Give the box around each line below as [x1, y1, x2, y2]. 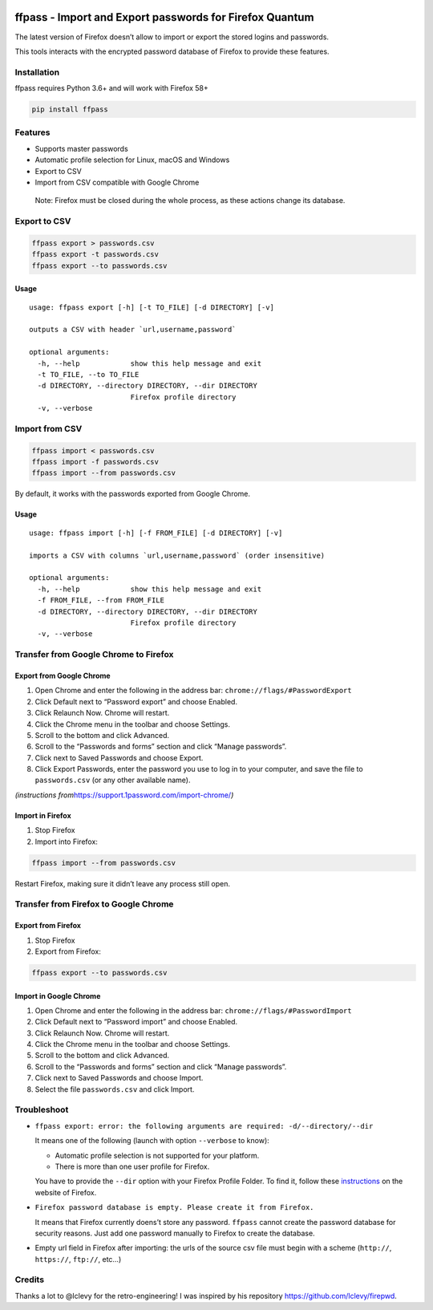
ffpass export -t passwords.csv [31, 249, 160, 259]
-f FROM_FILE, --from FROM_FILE [37, 596, 164, 605]
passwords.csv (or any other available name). [34, 775, 191, 785]
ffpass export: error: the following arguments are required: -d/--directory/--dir [34, 1121, 374, 1130]
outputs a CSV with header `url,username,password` [29, 325, 237, 335]
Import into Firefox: [34, 837, 98, 846]
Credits [14, 1274, 44, 1285]
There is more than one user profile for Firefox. [55, 1162, 210, 1171]
